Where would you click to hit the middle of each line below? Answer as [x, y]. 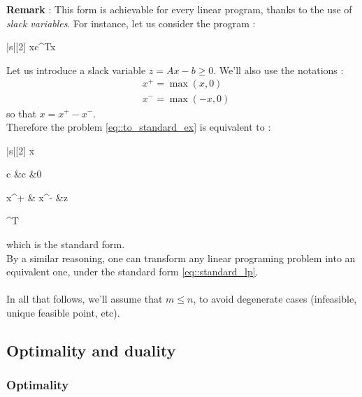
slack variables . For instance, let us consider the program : [131, 23]
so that [21, 113]
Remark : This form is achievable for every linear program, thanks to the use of [179, 9]
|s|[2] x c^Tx [31, 46]
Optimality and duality [91, 351]
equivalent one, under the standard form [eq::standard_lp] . [132, 272]
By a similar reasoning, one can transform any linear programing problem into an [181, 258]
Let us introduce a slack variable [76, 70]
